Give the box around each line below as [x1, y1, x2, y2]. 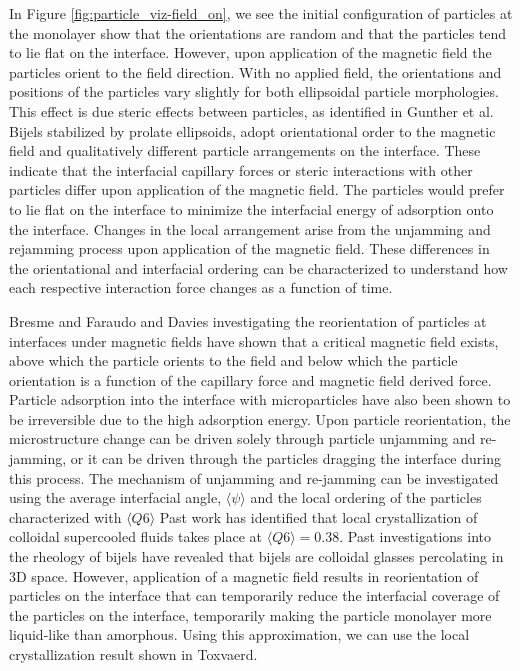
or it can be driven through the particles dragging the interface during [70, 448, 501, 469]
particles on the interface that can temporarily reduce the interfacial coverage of [9, 585, 500, 606]
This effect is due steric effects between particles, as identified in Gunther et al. [9, 100, 494, 121]
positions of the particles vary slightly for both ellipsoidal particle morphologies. [9, 81, 499, 102]
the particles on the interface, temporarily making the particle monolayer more [9, 604, 492, 625]
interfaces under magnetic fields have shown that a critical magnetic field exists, [9, 330, 499, 351]
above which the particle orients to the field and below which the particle [9, 350, 458, 371]
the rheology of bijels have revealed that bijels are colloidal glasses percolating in [9, 546, 504, 567]
